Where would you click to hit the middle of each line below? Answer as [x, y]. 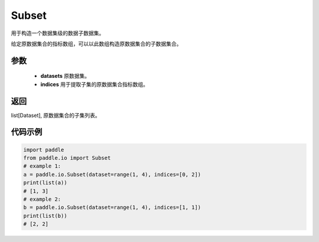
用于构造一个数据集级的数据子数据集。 [58, 33]
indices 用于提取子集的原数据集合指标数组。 [95, 84]
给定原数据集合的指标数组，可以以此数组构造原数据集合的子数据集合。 [96, 44]
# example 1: [42, 166]
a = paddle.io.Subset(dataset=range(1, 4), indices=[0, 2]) [112, 174]
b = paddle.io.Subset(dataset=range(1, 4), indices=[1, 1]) [112, 207]
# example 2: [42, 199]
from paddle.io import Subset [67, 158]
